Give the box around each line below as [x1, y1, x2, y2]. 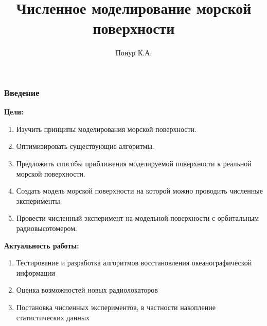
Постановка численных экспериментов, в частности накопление [16, 301, 216, 312]
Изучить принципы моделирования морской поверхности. [16, 123, 197, 134]
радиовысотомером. [16, 222, 77, 233]
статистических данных [16, 312, 90, 322]
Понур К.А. [115, 47, 152, 58]
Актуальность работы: [4, 240, 79, 251]
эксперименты [16, 195, 60, 206]
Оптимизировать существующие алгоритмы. [16, 141, 154, 151]
